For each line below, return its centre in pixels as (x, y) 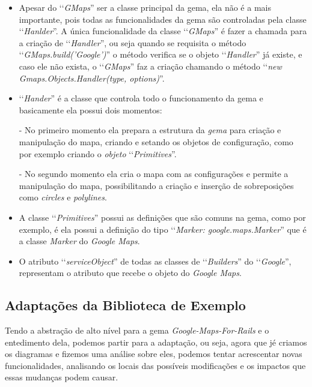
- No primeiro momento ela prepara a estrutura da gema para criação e (150, 130)
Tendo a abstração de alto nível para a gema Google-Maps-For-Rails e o (137, 330)
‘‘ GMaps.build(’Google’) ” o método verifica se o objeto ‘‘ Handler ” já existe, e (161, 54)
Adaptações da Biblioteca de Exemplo (125, 305)
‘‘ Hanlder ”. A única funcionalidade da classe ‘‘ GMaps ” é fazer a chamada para (163, 31)
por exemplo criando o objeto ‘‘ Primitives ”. (98, 153)
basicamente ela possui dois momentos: (90, 109)
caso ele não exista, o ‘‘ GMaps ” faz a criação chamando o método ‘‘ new (150, 66)
